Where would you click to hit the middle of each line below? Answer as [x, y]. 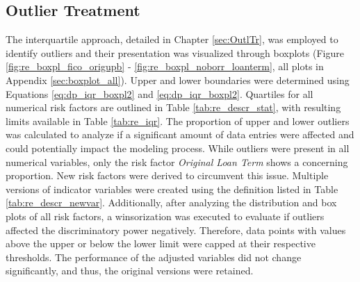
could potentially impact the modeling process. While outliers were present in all [178, 148]
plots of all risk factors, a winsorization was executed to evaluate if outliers [165, 216]
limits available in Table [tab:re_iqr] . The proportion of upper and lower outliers [178, 121]
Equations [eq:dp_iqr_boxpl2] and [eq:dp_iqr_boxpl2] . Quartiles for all [159, 93]
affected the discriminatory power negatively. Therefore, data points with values [176, 230]
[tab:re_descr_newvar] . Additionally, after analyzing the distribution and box [171, 202]
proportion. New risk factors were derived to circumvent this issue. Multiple [167, 175]
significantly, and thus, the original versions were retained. [130, 271]
